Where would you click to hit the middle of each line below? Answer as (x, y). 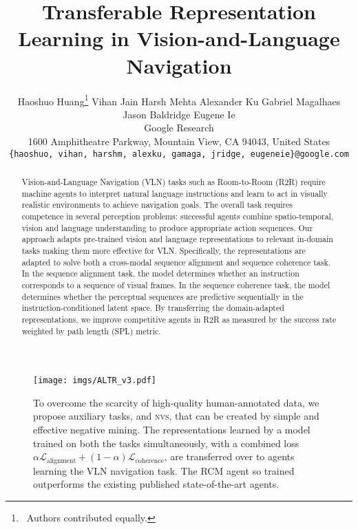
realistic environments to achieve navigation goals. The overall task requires (157, 205)
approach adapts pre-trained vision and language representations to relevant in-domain (177, 239)
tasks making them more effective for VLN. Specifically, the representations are (164, 250)
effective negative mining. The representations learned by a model (172, 430)
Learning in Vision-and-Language (179, 38)
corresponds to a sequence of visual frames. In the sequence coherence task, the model (176, 284)
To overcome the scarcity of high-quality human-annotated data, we (176, 402)
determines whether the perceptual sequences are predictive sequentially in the (162, 296)
